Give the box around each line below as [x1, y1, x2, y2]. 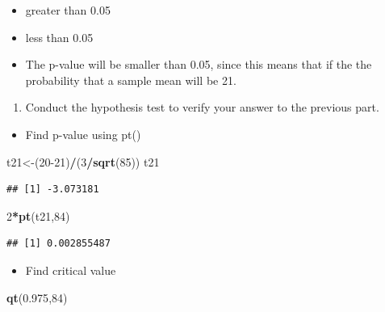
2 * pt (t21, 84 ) [6, 207, 70, 224]
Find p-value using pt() [25, 125, 141, 142]
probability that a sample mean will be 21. [25, 71, 236, 88]
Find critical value [25, 261, 116, 278]
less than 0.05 [25, 28, 94, 45]
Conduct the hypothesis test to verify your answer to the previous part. [25, 99, 379, 116]
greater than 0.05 [25, 2, 111, 18]
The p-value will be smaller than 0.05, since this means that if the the [25, 56, 372, 73]
